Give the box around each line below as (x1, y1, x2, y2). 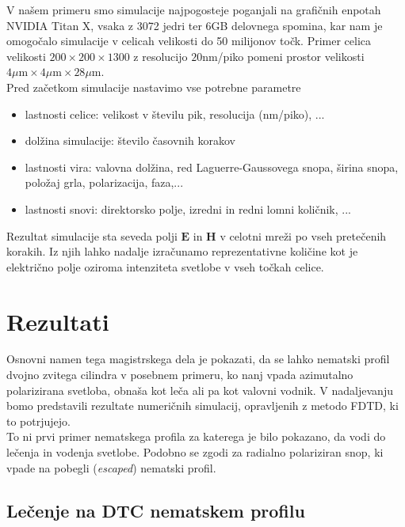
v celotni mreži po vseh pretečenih (220, 227, 387, 244)
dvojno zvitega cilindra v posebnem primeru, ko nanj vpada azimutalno (6, 366, 353, 383)
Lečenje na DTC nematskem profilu (6, 498, 305, 522)
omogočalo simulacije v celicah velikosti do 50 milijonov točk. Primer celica (6, 32, 372, 49)
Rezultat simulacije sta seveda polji (6, 227, 178, 244)
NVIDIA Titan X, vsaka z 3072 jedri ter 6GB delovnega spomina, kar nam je (6, 17, 383, 33)
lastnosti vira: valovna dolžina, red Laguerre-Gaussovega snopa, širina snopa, (25, 158, 399, 175)
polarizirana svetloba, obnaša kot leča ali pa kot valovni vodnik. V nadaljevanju (6, 381, 393, 398)
